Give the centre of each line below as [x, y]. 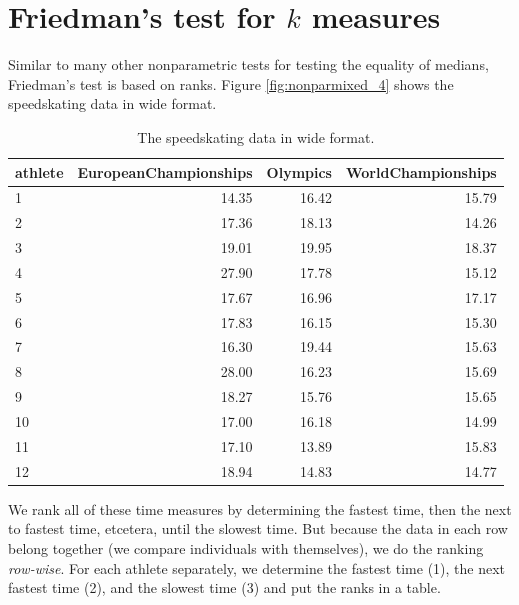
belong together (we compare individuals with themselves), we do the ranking [246, 547]
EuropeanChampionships [165, 171]
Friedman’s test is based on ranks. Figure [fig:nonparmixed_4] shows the [231, 83]
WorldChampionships [421, 171]
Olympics [299, 171]
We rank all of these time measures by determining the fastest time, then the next [260, 508]
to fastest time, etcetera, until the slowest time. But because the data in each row [258, 528]
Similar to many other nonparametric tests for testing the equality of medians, [248, 64]
